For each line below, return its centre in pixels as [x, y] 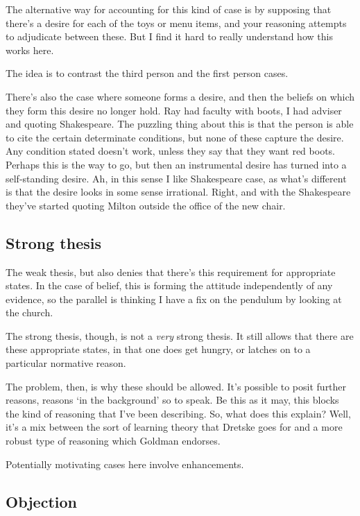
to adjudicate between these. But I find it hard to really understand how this [169, 36]
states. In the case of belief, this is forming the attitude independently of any [169, 285]
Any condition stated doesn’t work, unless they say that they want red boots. [170, 151]
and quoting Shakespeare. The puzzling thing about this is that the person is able [180, 124]
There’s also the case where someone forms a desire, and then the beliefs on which [180, 96]
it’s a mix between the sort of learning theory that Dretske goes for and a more [174, 427]
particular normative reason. [66, 363]
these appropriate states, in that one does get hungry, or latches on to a [158, 349]
